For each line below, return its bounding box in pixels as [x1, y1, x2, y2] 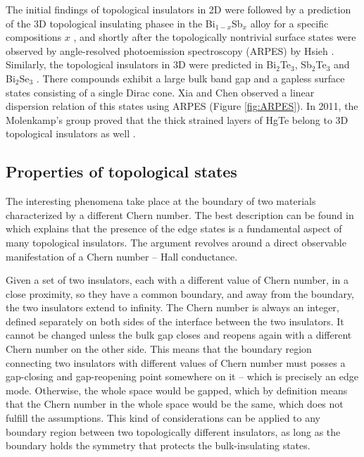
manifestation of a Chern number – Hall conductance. [6, 249, 238, 263]
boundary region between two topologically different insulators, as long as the [6, 424, 341, 439]
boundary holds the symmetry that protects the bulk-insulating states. [6, 438, 310, 453]
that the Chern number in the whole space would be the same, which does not [6, 396, 344, 411]
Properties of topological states [6, 161, 237, 182]
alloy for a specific [250, 15, 329, 30]
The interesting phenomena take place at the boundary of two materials [6, 194, 316, 208]
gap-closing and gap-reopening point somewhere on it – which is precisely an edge [6, 369, 358, 384]
